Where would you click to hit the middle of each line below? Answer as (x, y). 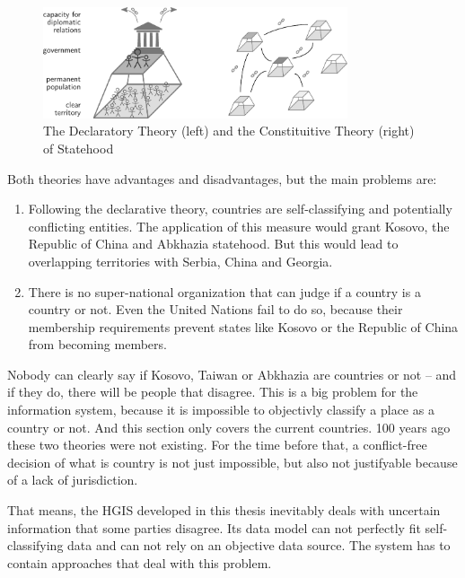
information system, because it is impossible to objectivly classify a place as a (221, 410)
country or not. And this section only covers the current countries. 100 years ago (229, 427)
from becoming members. (97, 344)
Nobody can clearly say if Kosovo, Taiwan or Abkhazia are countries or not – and (232, 374)
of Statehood (79, 148)
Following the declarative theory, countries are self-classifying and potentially (240, 209)
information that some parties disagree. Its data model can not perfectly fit (214, 527)
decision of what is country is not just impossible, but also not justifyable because (232, 462)
